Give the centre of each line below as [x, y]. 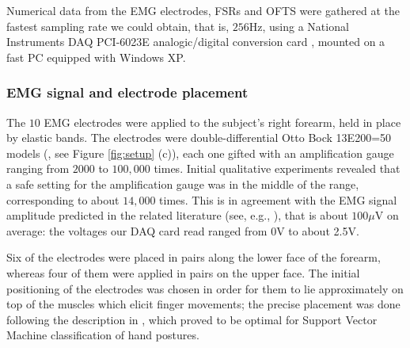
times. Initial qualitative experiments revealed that [277, 168]
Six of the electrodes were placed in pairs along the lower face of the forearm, [194, 257]
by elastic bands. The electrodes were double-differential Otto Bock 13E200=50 [199, 138]
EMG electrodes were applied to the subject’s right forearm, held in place [222, 122]
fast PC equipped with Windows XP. [96, 57]
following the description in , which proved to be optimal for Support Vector [192, 319]
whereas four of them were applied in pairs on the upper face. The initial [183, 272]
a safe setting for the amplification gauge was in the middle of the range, [183, 184]
